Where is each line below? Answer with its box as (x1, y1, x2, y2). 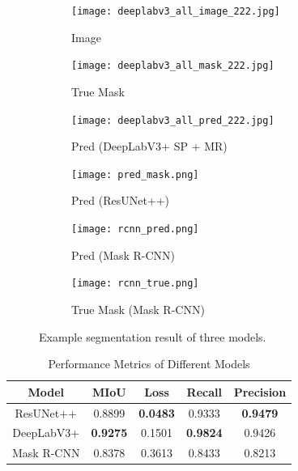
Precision (233, 383, 287, 400)
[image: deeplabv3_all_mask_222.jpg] (71, 60, 275, 72)
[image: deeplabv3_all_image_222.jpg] (71, 6, 280, 17)
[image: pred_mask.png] (71, 168, 199, 180)
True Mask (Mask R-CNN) (71, 300, 205, 317)
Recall (186, 383, 222, 400)
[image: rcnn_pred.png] (71, 223, 199, 235)
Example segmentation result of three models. (39, 328, 266, 345)
